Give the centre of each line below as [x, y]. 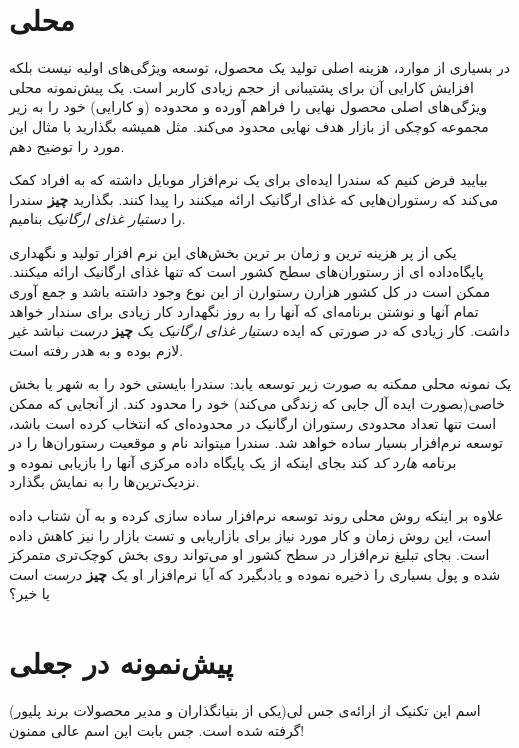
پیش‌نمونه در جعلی [121, 662]
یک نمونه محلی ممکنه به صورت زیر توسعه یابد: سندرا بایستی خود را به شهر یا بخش [260, 383]
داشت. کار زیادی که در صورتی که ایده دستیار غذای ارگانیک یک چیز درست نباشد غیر [259, 330]
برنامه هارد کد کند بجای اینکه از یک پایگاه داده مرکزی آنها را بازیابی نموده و [233, 461]
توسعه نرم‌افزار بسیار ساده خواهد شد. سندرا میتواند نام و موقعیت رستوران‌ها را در [256, 442]
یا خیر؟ [29, 593]
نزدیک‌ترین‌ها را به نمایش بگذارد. [104, 481]
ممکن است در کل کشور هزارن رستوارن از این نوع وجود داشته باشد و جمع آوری [250, 291]
